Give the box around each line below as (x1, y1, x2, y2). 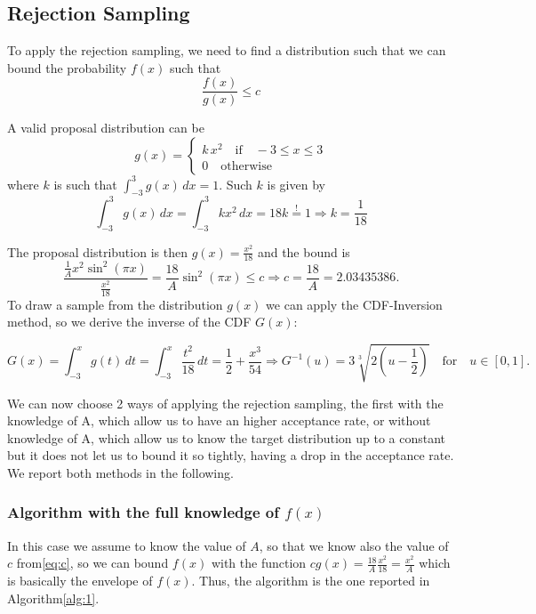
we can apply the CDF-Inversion (266, 295, 443, 313)
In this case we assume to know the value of (7, 536, 246, 554)
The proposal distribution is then (7, 242, 188, 261)
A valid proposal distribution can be (7, 118, 204, 137)
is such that (53, 174, 117, 193)
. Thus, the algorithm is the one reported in (191, 571, 430, 590)
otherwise (220, 159, 272, 173)
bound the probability (7, 58, 127, 77)
